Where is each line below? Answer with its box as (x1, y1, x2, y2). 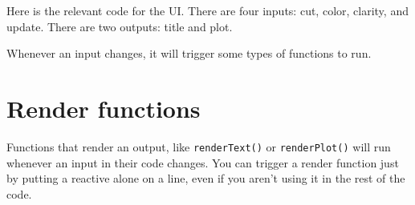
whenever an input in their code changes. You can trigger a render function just (6, 154, 399, 171)
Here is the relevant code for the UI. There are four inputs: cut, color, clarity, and (6, 2, 409, 18)
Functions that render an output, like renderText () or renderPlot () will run (6, 138, 391, 155)
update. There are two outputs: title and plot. (6, 18, 233, 34)
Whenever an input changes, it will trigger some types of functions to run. (6, 45, 372, 62)
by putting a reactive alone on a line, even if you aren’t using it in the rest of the (6, 170, 405, 187)
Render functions (6, 91, 201, 124)
